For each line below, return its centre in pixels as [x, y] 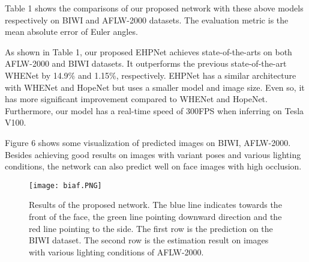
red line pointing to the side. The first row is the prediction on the [151, 228]
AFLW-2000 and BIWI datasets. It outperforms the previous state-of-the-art [146, 63]
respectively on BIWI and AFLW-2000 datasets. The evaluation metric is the [147, 20]
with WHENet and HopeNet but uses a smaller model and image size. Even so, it [155, 87]
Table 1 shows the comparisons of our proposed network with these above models [154, 8]
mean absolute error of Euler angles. [71, 32]
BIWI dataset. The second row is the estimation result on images [149, 240]
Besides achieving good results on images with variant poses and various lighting [153, 154]
